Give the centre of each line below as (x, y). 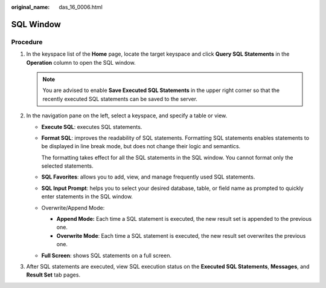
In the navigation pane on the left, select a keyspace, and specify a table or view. (127, 116)
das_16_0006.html (81, 7)
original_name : (30, 7)
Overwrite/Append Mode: (73, 208)
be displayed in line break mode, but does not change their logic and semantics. (141, 146)
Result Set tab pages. (53, 275)
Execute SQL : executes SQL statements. (92, 126)
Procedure (27, 42)
